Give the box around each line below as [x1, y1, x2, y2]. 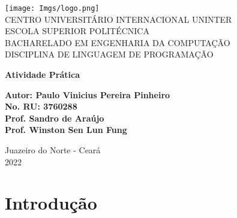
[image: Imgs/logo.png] [5, 4, 100, 13]
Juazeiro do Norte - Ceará [5, 144, 101, 156]
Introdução [5, 190, 97, 215]
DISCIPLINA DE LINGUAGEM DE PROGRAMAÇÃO [5, 48, 214, 60]
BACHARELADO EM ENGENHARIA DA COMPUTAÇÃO [5, 36, 230, 49]
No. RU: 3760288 [5, 100, 77, 113]
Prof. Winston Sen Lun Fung [5, 123, 127, 136]
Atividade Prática [5, 68, 80, 81]
